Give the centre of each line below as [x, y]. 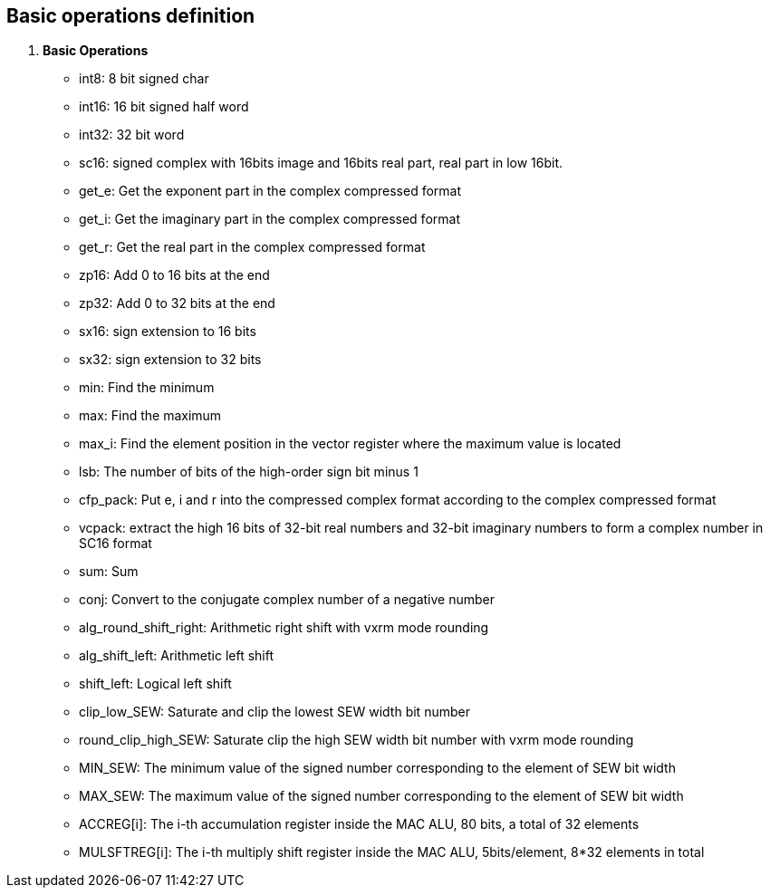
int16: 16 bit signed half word [164, 107]
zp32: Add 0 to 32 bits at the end [177, 303]
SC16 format [115, 544]
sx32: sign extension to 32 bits [170, 360]
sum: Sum [109, 572]
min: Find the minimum [147, 388]
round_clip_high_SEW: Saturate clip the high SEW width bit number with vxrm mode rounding [356, 740]
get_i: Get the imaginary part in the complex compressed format [269, 219]
